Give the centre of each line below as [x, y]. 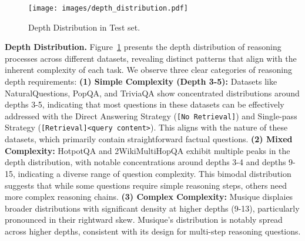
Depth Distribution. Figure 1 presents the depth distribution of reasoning [143, 47]
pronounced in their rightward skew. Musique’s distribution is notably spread [144, 220]
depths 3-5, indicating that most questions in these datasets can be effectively [145, 104]
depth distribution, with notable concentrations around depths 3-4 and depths [145, 162]
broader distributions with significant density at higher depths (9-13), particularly [152, 208]
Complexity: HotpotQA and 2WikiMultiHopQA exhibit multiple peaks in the [148, 150]
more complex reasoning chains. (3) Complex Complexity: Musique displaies [149, 197]
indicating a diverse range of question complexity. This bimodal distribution [155, 173]
